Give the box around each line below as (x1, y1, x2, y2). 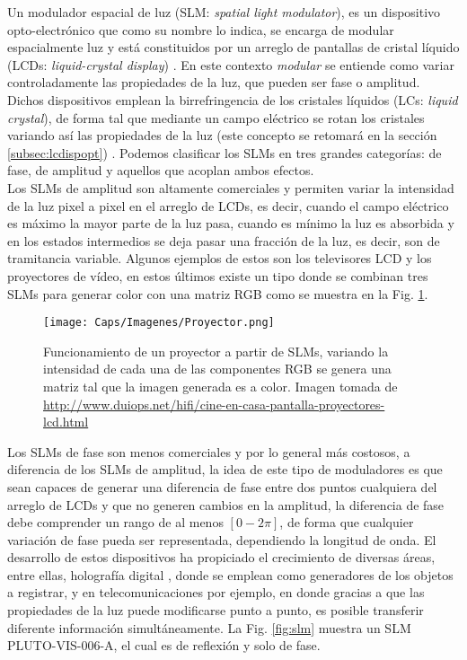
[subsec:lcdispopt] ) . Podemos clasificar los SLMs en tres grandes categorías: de (7, 143, 442, 162)
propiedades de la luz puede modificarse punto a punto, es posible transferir (7, 601, 424, 620)
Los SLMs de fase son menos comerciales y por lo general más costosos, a (7, 442, 410, 461)
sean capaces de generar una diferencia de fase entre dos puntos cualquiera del (7, 477, 437, 496)
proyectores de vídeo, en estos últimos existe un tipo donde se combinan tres (7, 266, 428, 285)
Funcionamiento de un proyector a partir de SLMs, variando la (43, 341, 389, 360)
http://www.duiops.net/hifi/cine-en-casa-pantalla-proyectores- (43, 394, 385, 413)
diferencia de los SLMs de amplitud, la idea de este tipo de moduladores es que (7, 460, 443, 479)
